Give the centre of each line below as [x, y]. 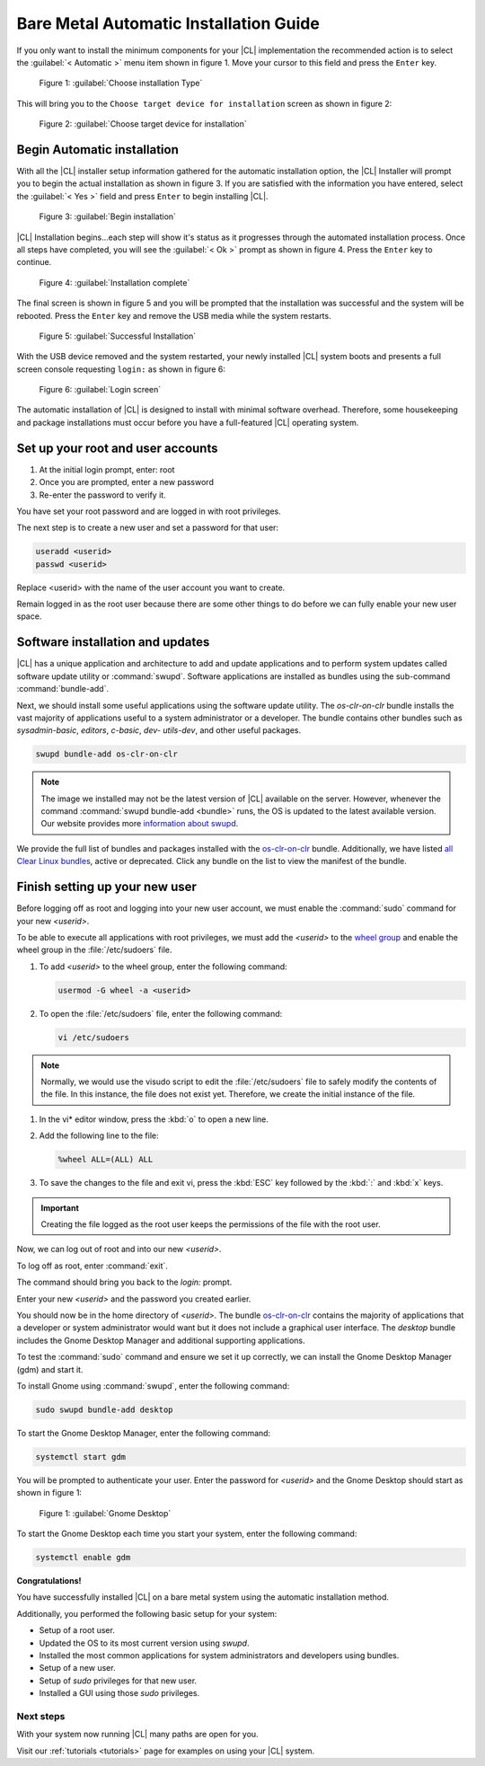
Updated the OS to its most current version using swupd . [144, 1643]
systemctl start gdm [80, 1457]
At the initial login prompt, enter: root [107, 469]
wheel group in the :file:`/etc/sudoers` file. [94, 950]
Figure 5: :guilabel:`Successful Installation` [118, 336]
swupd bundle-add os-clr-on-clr [107, 754]
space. [29, 616]
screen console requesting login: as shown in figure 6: [121, 369]
